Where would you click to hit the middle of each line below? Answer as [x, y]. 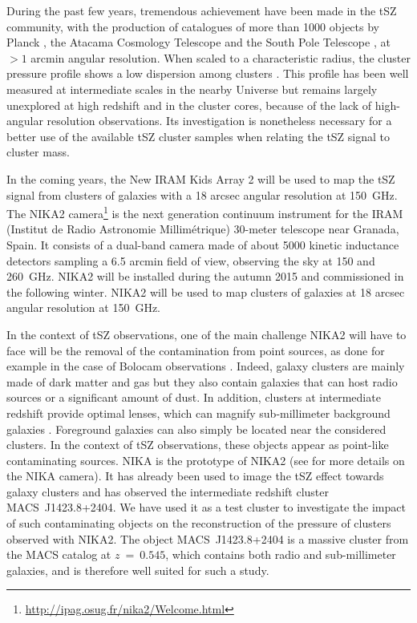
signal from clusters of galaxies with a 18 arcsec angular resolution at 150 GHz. [202, 194]
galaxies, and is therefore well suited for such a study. [138, 570]
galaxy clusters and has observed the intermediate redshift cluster [168, 491]
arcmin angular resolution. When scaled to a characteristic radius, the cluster [221, 57]
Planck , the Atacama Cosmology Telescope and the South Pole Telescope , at [198, 42]
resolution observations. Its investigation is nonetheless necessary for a [219, 121]
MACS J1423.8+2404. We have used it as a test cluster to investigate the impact [206, 507]
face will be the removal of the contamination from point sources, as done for [196, 350]
